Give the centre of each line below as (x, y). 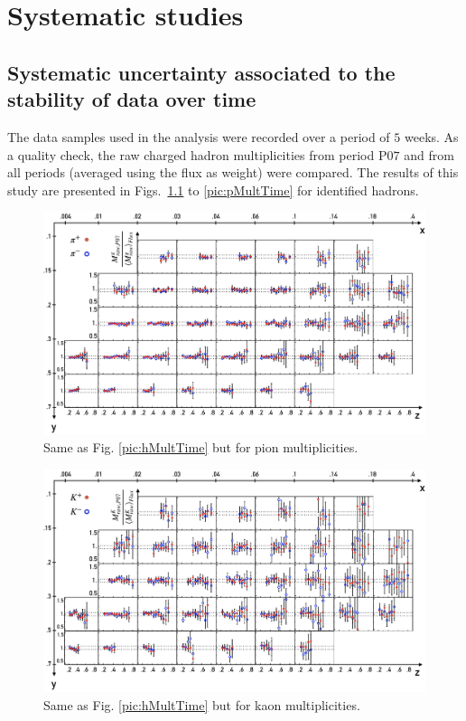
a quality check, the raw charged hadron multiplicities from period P (197, 154)
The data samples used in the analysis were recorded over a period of (199, 136)
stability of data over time (132, 99)
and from (429, 154)
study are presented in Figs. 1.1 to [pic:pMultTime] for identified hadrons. (213, 190)
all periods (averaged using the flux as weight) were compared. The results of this (233, 172)
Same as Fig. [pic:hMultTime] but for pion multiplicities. (201, 447)
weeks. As (431, 136)
